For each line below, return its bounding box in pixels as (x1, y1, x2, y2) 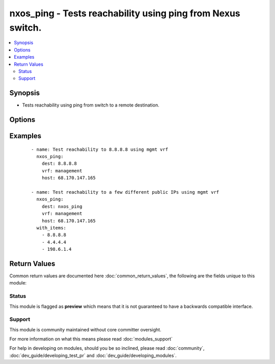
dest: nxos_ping (41, 203, 82, 209)
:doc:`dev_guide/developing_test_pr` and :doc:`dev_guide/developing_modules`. (9, 352, 177, 358)
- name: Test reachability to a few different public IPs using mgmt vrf (31, 189, 219, 195)
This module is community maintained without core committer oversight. (9, 326, 161, 332)
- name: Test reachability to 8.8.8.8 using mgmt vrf (31, 146, 168, 152)
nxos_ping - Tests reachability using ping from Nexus (9, 8, 240, 19)
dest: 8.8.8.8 (41, 161, 77, 167)
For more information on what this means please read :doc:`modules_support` (9, 336, 173, 342)
